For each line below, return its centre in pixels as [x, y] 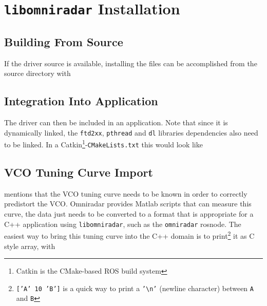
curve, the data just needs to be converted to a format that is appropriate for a [129, 214]
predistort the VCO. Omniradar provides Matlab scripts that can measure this [128, 204]
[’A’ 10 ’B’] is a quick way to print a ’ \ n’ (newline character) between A [135, 288]
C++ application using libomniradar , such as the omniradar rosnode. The [123, 224]
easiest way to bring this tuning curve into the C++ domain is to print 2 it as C [129, 235]
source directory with [37, 73]
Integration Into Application [81, 101]
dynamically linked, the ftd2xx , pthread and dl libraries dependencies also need [131, 132]
